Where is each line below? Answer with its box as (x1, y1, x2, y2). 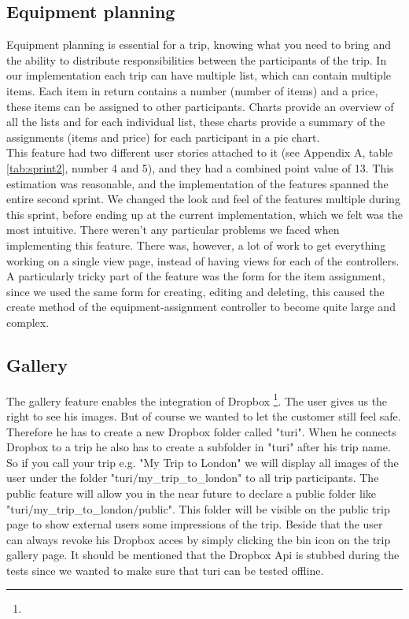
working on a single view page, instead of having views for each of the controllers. (6, 252, 400, 269)
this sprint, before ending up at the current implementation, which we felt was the (6, 206, 403, 222)
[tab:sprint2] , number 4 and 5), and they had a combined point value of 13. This (6, 159, 394, 176)
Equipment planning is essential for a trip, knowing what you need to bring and (6, 36, 392, 53)
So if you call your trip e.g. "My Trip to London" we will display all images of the (6, 454, 399, 470)
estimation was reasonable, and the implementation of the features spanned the (6, 175, 389, 191)
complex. (6, 313, 50, 330)
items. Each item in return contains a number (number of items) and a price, (6, 82, 378, 98)
